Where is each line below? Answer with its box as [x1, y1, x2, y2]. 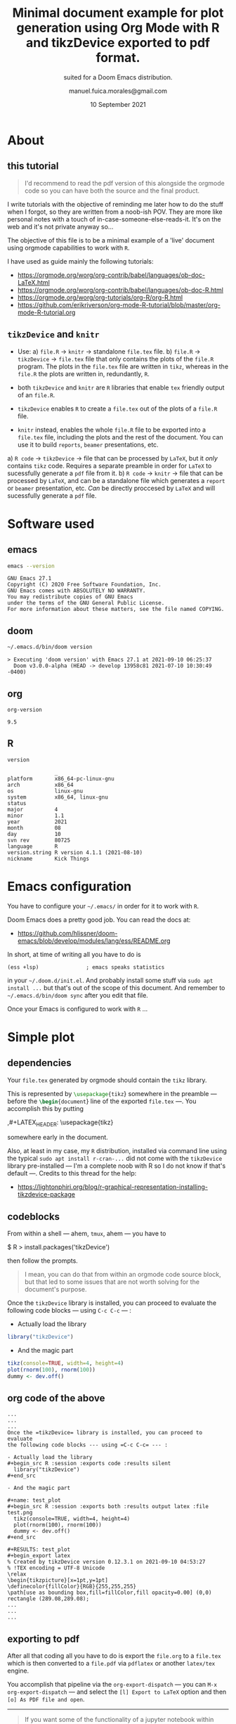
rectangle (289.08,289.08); [7, 1595, 90, 1602]
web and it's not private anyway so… [7, 222, 114, 231]
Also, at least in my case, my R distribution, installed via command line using [7, 1147, 227, 1155]
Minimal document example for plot [12, 5, 224, 21]
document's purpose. [24, 1285, 87, 1294]
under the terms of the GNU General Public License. [7, 600, 165, 607]
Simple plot [7, 1029, 75, 1045]
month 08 [7, 824, 61, 831]
